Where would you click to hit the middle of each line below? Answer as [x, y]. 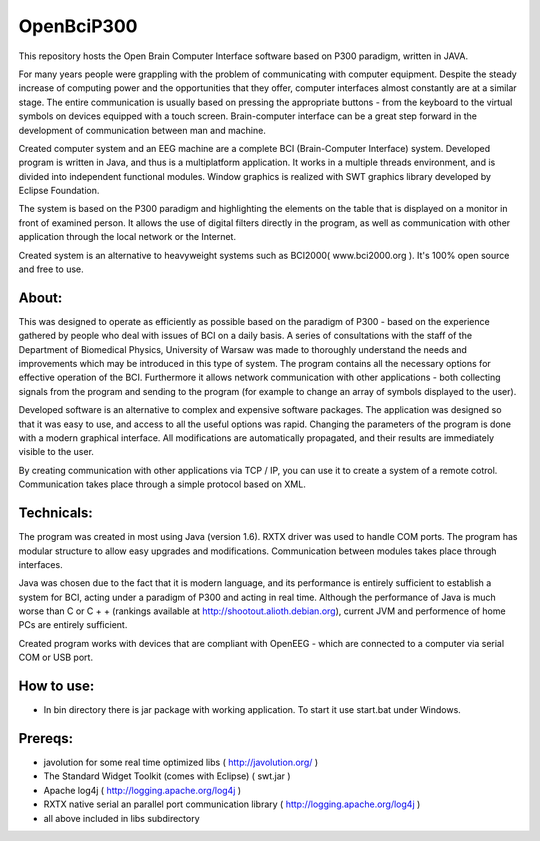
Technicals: [56, 513]
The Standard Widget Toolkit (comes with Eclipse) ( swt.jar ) [167, 776]
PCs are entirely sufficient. [73, 625]
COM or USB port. [56, 657]
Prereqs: [46, 738]
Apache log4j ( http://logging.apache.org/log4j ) [142, 790]
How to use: [56, 686]
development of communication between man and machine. [142, 130]
